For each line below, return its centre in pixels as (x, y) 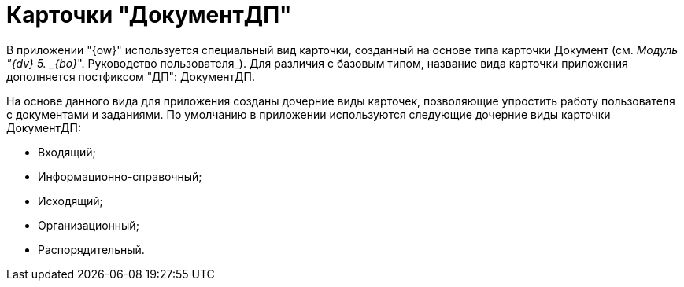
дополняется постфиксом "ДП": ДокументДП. (131, 76)
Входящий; (67, 152)
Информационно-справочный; (120, 176)
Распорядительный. (91, 249)
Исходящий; (70, 201)
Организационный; (89, 225)
